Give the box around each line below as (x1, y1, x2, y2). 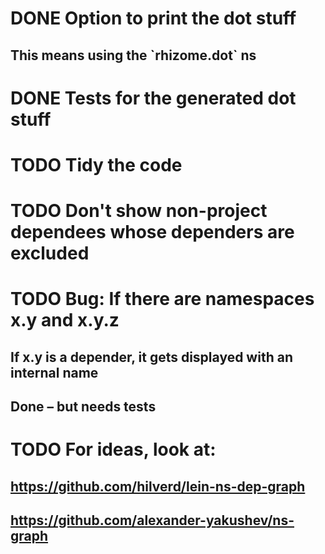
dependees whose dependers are (10, 221, 295, 244)
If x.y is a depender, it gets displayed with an (10, 348, 293, 366)
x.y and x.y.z (10, 309, 120, 332)
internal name (10, 364, 99, 381)
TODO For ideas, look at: (10, 438, 217, 461)
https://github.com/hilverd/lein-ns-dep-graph (10, 478, 306, 495)
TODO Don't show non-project (10, 200, 268, 222)
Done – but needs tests (10, 398, 157, 416)
